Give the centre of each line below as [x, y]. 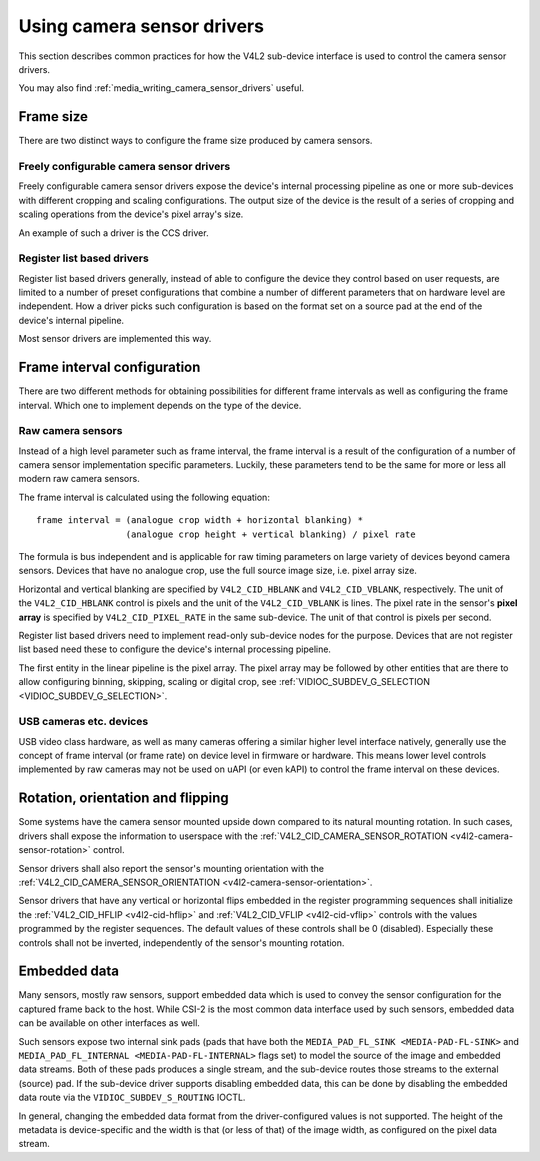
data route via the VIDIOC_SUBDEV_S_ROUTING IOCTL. [132, 1097]
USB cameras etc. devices [83, 722]
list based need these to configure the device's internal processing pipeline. [175, 649]
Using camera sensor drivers [141, 26]
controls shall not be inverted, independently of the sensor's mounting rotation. [181, 942]
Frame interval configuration [109, 367]
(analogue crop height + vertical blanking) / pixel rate [270, 534]
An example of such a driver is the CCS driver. [113, 232]
